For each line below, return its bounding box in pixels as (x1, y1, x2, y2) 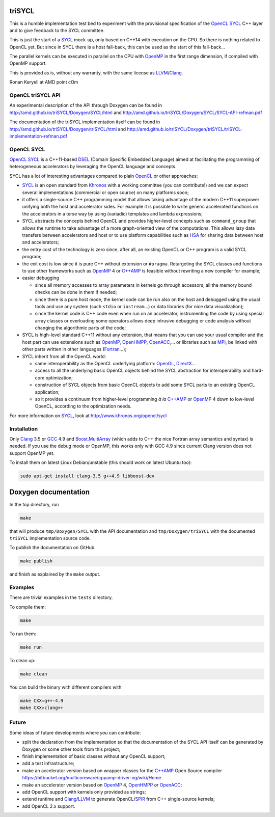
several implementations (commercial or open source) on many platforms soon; (22, 189, 189, 196)
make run (20, 644, 42, 650)
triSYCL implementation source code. (9, 535, 91, 541)
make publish (20, 558, 53, 564)
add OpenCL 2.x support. (22, 803, 76, 809)
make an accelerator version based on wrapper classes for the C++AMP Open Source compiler (22, 767, 223, 774)
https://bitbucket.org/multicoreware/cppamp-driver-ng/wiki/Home (22, 775, 161, 781)
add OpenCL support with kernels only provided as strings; (22, 788, 146, 795)
